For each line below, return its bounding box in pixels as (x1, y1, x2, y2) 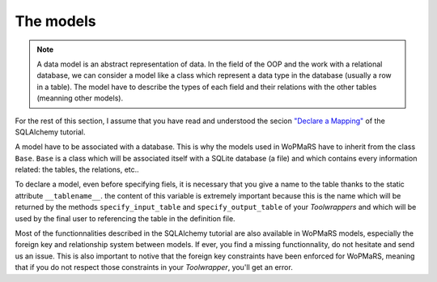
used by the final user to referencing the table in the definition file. (15, 213, 235, 223)
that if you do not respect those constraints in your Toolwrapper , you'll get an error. (15, 263, 293, 272)
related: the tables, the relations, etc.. (15, 164, 139, 174)
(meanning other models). (36, 93, 124, 103)
